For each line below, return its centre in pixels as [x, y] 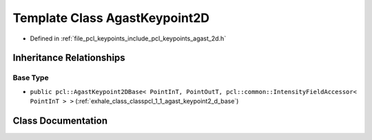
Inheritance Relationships [69, 58]
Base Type [31, 78]
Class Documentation [60, 120]
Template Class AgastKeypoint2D [111, 18]
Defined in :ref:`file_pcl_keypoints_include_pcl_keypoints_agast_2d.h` [128, 38]
